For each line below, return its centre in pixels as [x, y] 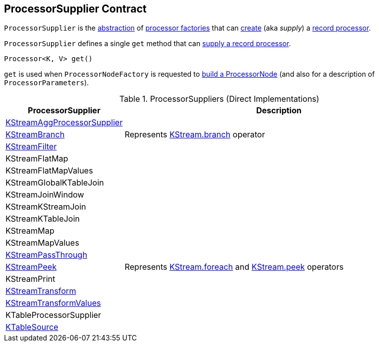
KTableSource [32, 327]
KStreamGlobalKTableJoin [55, 183]
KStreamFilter [31, 147]
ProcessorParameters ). [47, 83]
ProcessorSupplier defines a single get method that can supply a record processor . [147, 44]
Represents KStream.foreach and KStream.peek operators [234, 267]
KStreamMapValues [43, 243]
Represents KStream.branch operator [195, 135]
